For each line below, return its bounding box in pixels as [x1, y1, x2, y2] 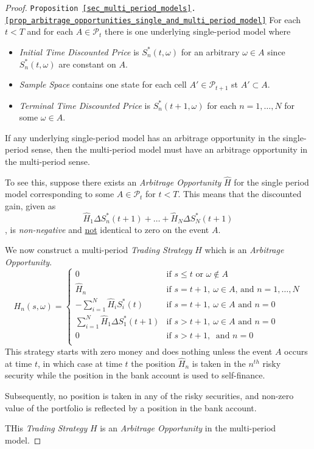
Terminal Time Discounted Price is [19, 99, 151, 111]
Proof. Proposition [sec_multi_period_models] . [5, 1, 196, 13]
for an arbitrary [181, 45, 240, 58]
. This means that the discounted [178, 187, 302, 200]
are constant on [58, 57, 116, 70]
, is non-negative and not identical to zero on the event [5, 223, 209, 235]
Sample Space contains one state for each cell [19, 78, 187, 91]
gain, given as [5, 199, 56, 212]
